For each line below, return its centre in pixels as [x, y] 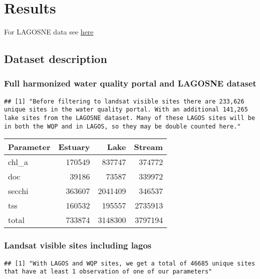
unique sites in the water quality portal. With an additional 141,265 [126, 110]
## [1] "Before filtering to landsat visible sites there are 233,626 [124, 101]
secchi [18, 191]
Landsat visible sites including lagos [78, 245]
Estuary [74, 147]
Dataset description [56, 59]
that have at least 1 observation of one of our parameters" [108, 272]
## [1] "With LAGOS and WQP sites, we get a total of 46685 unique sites [130, 263]
